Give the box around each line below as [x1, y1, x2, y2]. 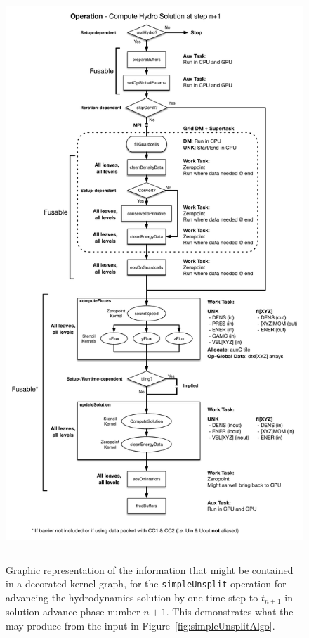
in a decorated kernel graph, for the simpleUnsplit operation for [6, 576, 287, 591]
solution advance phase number [6, 604, 140, 619]
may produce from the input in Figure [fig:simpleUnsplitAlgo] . [6, 618, 275, 632]
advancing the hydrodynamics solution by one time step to [6, 589, 258, 604]
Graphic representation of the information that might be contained [6, 562, 294, 577]
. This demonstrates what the [166, 604, 294, 619]
